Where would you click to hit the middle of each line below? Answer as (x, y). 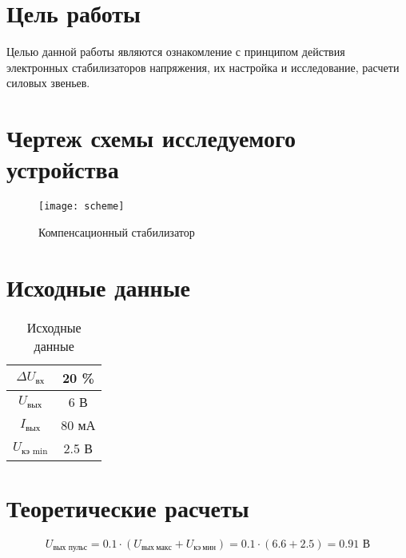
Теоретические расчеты (128, 507)
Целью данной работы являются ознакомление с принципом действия (176, 52)
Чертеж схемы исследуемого (151, 138)
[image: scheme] (82, 207)
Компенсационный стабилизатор (117, 231)
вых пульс (70, 548)
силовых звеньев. (48, 83)
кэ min (34, 451)
